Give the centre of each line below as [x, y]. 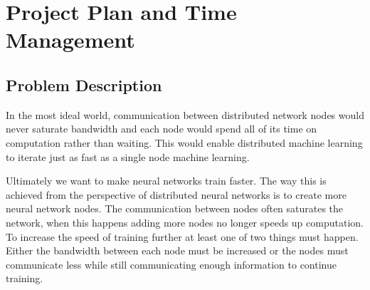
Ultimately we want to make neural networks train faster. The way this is [166, 181]
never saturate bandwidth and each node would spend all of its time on [162, 129]
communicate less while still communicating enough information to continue [171, 264]
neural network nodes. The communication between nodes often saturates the [175, 208]
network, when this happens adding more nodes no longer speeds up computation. [185, 222]
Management [70, 40]
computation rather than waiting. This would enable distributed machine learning [184, 142]
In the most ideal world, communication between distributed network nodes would [185, 114]
